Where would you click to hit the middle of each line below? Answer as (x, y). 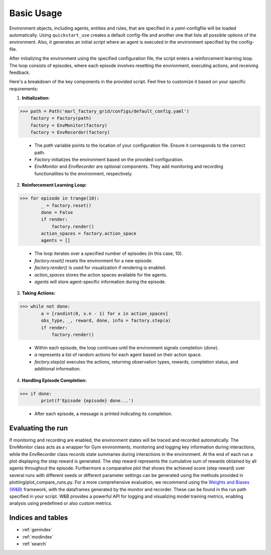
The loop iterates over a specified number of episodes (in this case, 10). (109, 253)
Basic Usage (36, 13)
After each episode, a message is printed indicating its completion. (103, 413)
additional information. (58, 369)
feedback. (20, 72)
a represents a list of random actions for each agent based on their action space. (118, 355)
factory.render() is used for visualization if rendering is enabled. (100, 268)
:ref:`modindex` (38, 537)
